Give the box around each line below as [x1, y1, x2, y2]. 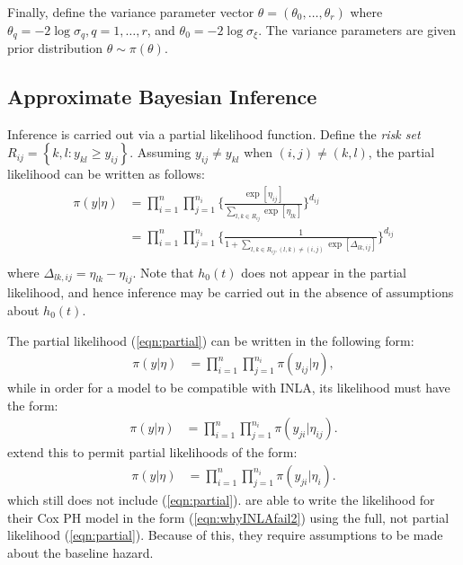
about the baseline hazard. [7, 543, 154, 561]
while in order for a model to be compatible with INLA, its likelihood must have [7, 378, 450, 397]
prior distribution [7, 39, 103, 57]
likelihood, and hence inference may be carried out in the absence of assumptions [7, 283, 454, 302]
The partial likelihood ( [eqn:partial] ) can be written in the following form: [7, 331, 414, 349]
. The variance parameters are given [258, 20, 457, 39]
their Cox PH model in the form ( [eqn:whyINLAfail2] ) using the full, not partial [7, 508, 450, 526]
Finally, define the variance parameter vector [7, 3, 254, 21]
